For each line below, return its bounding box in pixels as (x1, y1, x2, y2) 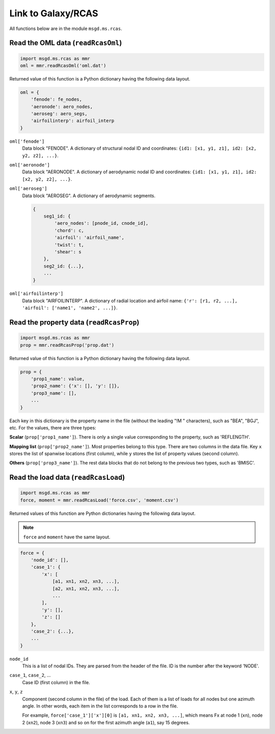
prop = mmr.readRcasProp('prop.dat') (20, 342, 115, 348)
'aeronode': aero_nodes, (31, 103, 93, 110)
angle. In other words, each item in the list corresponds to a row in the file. (22, 703, 178, 709)
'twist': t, (54, 242, 84, 248)
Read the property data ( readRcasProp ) (9, 318, 140, 327)
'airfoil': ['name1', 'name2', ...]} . (22, 305, 118, 311)
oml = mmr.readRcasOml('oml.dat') (20, 63, 106, 68)
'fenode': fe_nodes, (31, 97, 82, 102)
